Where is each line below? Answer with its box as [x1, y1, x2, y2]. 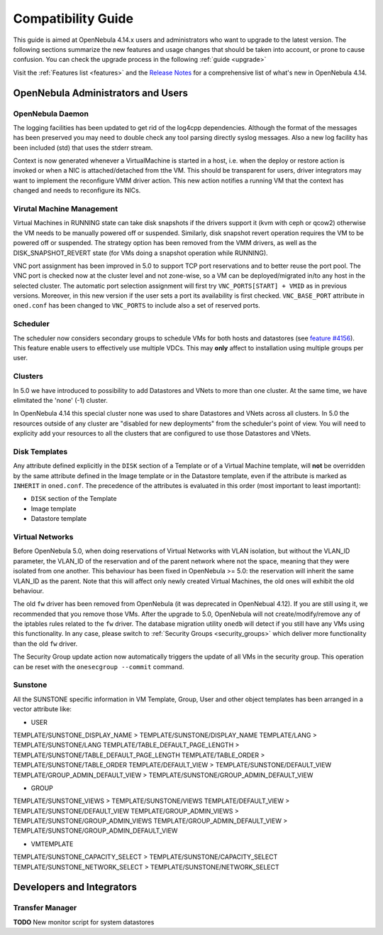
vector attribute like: [13, 705, 72, 713]
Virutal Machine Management [13, 203, 118, 213]
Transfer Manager [13, 903, 77, 913]
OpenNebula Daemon [13, 109, 89, 119]
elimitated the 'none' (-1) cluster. [13, 396, 108, 404]
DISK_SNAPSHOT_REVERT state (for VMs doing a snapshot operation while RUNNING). [13, 249, 269, 257]
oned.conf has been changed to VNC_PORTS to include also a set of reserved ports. [13, 301, 260, 310]
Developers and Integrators [13, 881, 138, 893]
